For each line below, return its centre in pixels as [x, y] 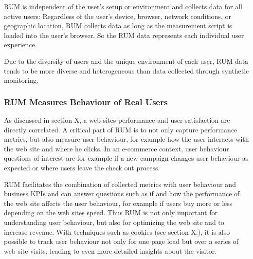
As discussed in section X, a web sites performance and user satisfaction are [117, 120]
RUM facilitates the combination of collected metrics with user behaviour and [120, 184]
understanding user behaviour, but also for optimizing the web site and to [114, 222]
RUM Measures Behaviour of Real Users [86, 102]
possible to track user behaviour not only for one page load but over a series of [121, 241]
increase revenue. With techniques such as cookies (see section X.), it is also [117, 231]
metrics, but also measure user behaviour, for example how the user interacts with [126, 139]
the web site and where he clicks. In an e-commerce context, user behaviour [117, 148]
